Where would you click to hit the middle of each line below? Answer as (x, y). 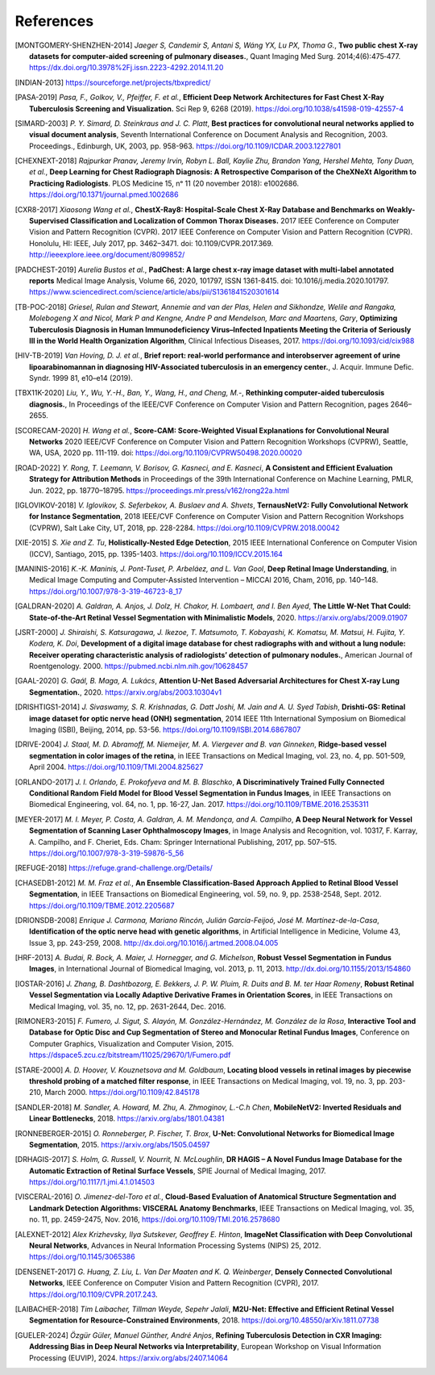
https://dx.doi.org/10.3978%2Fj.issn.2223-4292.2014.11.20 (126, 68)
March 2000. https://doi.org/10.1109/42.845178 (122, 1093)
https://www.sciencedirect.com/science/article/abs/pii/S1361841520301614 (154, 292)
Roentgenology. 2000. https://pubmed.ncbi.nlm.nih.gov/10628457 (139, 667)
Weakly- (401, 209)
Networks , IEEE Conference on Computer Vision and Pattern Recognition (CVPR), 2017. (174, 1283)
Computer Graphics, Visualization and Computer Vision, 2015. (131, 1043)
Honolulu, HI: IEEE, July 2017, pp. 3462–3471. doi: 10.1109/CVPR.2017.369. (151, 243)
